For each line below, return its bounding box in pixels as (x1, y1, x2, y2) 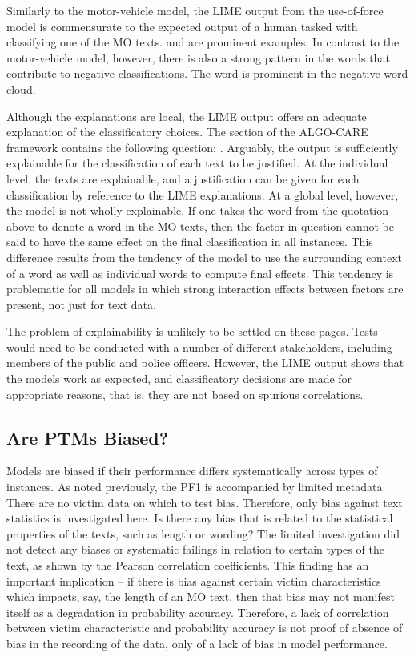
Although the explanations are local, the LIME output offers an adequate (6, 107, 367, 124)
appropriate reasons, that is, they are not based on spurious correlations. (6, 385, 364, 402)
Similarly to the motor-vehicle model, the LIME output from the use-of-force (6, 2, 384, 18)
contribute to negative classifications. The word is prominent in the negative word (6, 65, 408, 82)
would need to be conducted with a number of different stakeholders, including (6, 338, 392, 355)
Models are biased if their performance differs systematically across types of (6, 462, 378, 479)
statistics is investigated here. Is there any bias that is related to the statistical (6, 510, 393, 526)
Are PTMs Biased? (6, 425, 169, 449)
